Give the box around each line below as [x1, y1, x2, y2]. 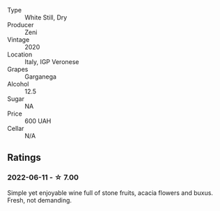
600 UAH [24, 117, 52, 125]
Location [7, 50, 33, 58]
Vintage [7, 36, 30, 44]
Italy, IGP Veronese [24, 58, 79, 65]
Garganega [24, 72, 57, 81]
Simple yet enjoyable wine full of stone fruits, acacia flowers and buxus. [7, 188, 214, 197]
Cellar [7, 125, 24, 132]
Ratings [7, 152, 42, 164]
